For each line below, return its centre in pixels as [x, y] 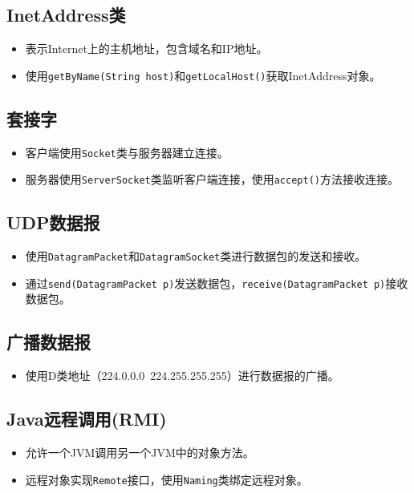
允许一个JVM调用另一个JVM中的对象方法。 [140, 453]
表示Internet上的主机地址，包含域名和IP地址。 [146, 48]
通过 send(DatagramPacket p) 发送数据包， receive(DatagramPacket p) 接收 [217, 283]
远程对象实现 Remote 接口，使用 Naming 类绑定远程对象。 [166, 479]
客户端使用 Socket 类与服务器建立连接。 [127, 152]
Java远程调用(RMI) [87, 419]
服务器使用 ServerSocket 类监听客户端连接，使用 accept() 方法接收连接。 [212, 179]
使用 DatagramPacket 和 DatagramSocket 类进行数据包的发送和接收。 [196, 256]
